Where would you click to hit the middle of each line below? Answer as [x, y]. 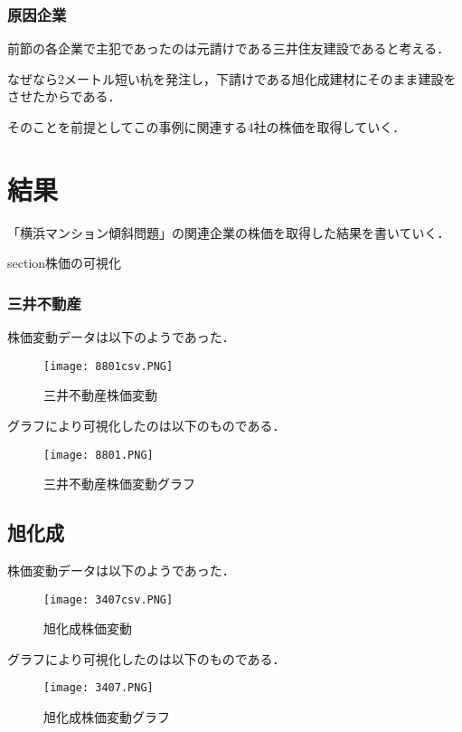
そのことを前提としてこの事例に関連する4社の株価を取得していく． [207, 127]
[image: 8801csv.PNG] [108, 366]
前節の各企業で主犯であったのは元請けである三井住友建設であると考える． [229, 48]
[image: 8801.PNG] [99, 455]
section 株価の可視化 [65, 263]
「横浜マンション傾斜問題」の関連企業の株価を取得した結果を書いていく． [229, 232]
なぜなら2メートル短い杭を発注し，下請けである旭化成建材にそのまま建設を [232, 78]
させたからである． [64, 96]
